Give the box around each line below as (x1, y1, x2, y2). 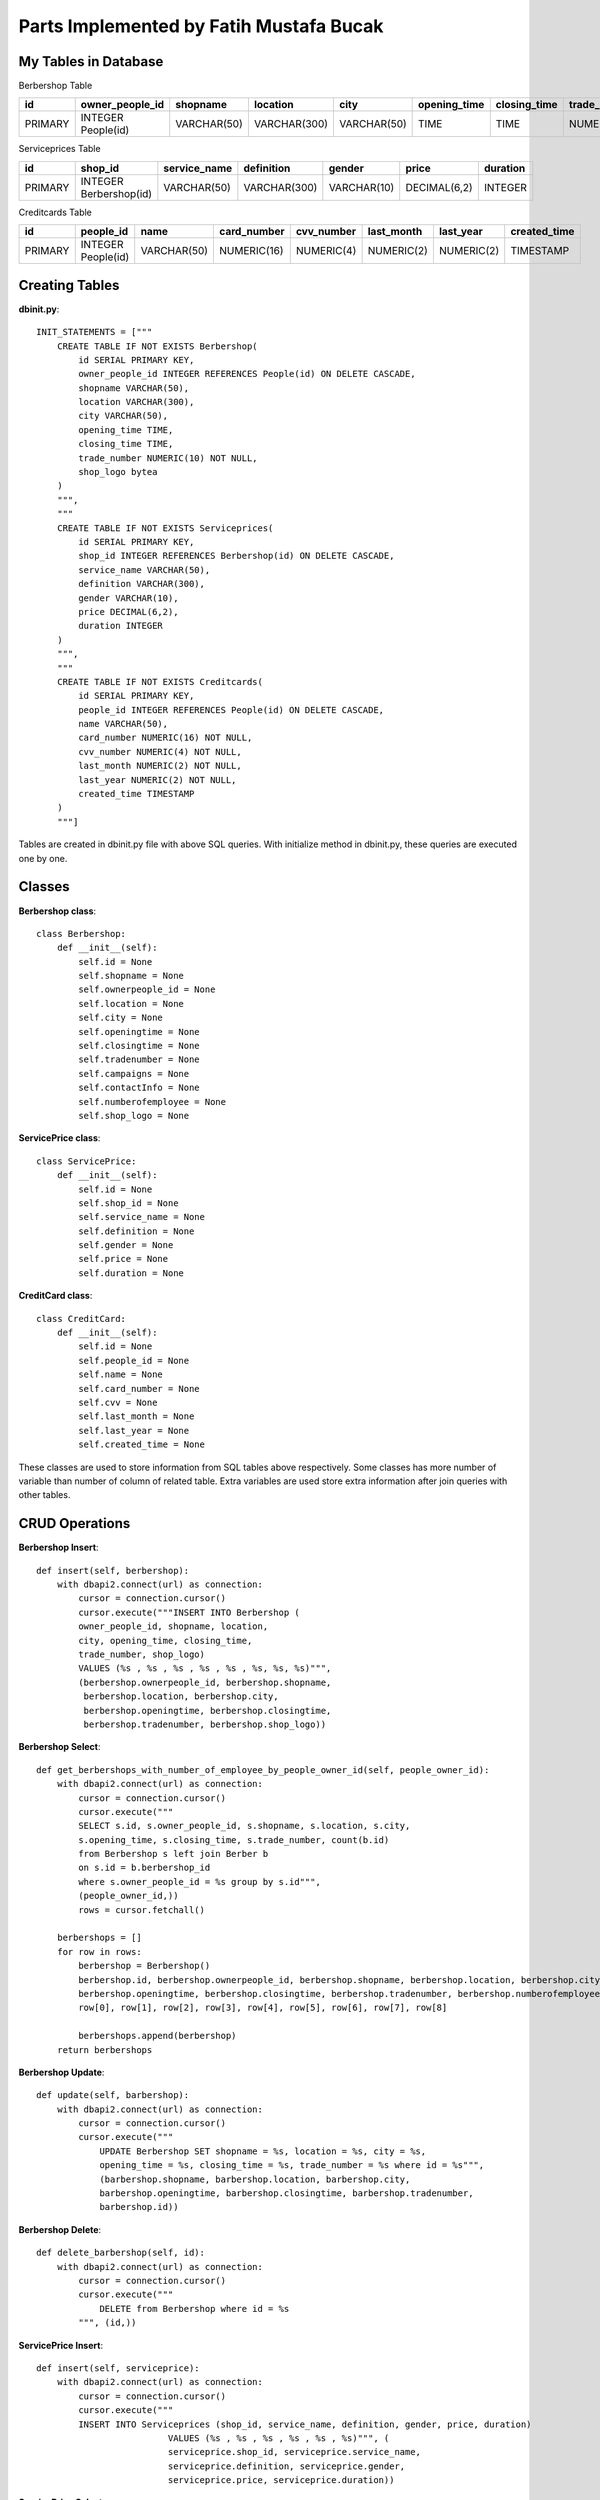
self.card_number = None (78, 1383, 200, 1394)
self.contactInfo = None (78, 1082, 200, 1094)
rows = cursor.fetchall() (78, 1904, 205, 1915)
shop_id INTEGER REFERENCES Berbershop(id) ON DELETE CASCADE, (78, 550, 395, 562)
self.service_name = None (78, 1211, 205, 1223)
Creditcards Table (18, 206, 92, 218)
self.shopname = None (78, 970, 185, 982)
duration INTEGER (78, 620, 164, 632)
